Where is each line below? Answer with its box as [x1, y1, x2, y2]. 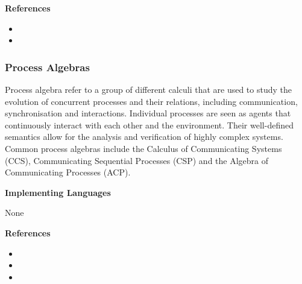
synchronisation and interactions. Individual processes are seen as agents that [5, 107, 291, 119]
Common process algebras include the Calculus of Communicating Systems [5, 142, 282, 154]
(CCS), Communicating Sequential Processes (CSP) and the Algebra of [5, 154, 269, 166]
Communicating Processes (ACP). [5, 166, 131, 178]
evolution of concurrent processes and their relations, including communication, [5, 95, 298, 107]
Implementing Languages [5, 186, 111, 198]
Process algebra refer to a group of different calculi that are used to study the [5, 83, 292, 95]
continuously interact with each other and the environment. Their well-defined [5, 118, 294, 131]
